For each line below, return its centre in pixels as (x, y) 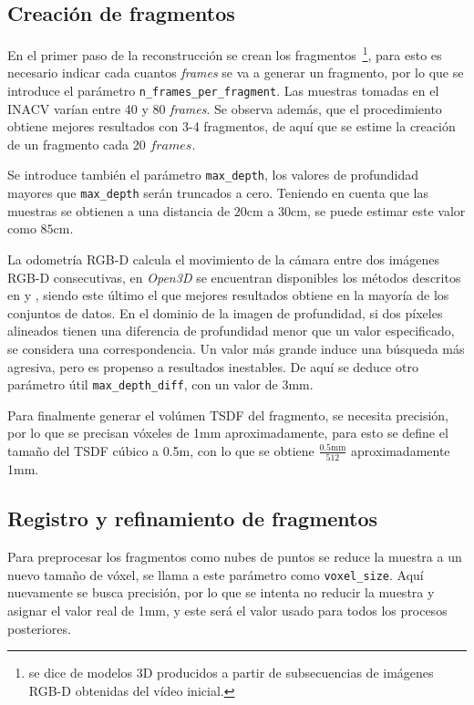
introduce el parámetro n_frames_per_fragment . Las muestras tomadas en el (223, 91)
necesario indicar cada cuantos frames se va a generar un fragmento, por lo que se (236, 73)
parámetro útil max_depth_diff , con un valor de (143, 384)
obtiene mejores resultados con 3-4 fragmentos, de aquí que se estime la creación (232, 126)
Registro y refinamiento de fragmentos (193, 518)
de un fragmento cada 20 (77, 144)
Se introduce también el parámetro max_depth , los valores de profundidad (213, 175)
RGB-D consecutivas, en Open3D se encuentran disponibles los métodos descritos (234, 277)
